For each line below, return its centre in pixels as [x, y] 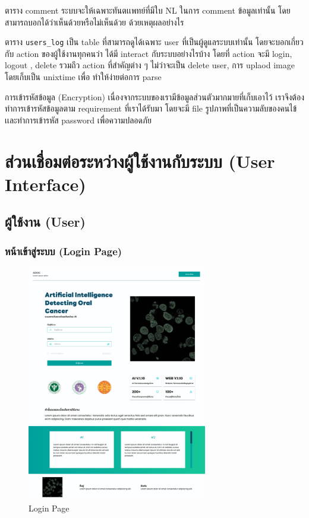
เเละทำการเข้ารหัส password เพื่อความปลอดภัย [78, 120]
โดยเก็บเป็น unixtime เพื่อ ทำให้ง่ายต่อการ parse [83, 77]
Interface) [45, 184]
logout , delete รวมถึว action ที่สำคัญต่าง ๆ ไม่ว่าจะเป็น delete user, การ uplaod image [150, 65]
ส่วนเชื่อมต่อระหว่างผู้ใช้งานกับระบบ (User [140, 161]
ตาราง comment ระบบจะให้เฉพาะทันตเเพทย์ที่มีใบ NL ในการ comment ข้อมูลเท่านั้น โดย [148, 10]
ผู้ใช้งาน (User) [45, 222]
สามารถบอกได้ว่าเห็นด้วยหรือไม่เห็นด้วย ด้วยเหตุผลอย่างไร [94, 22]
